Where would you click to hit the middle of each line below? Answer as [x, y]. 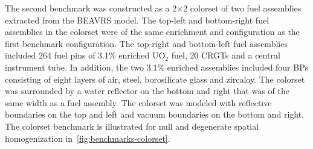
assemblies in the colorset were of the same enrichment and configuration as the [152, 32]
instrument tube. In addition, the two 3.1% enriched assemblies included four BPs [157, 67]
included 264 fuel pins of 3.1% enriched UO [85, 55]
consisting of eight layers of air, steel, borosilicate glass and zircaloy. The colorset [155, 79]
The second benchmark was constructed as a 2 [91, 8]
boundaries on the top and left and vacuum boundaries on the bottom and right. [155, 114]
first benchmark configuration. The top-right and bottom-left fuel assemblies [146, 43]
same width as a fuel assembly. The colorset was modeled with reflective [138, 102]
